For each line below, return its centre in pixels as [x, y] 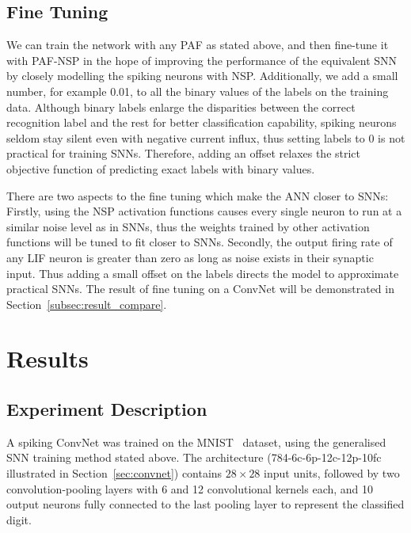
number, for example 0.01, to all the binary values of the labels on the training [198, 91]
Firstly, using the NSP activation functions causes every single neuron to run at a [204, 211]
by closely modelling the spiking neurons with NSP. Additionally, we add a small [202, 76]
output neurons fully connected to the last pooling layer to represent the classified [205, 504]
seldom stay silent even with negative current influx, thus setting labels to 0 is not [206, 137]
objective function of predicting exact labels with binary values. [161, 168]
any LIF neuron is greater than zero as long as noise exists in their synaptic [190, 257]
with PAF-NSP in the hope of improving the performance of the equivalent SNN [202, 60]
